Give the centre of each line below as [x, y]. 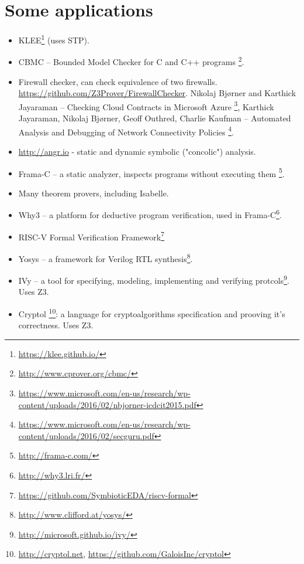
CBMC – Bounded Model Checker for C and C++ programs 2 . [131, 61]
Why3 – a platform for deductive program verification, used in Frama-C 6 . [150, 214]
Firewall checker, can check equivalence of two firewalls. [118, 81]
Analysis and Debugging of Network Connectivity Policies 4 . [126, 131]
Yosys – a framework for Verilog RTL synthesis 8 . [106, 257]
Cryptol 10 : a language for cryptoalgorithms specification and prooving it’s [152, 312]
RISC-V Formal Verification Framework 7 [91, 236]
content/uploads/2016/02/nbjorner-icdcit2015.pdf [107, 404]
